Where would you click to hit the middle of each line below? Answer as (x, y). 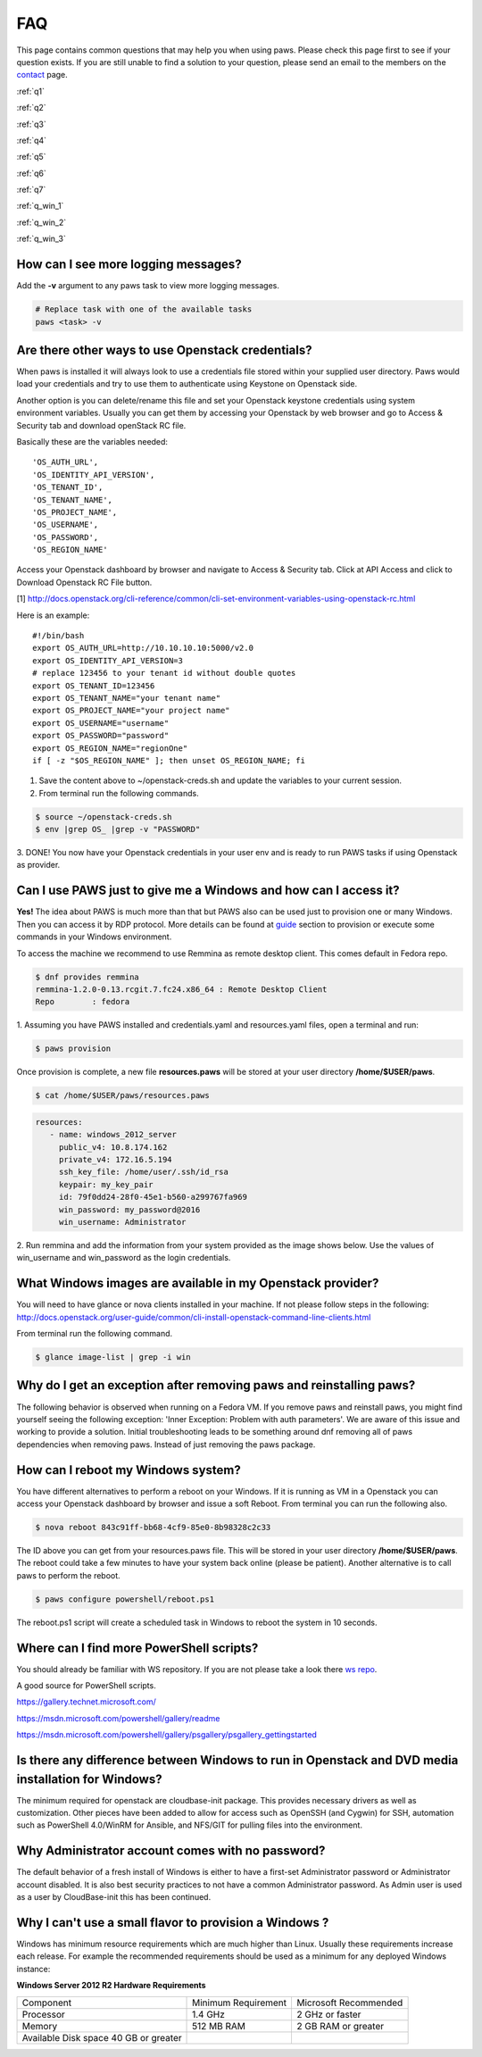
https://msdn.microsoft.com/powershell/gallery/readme (118, 1718)
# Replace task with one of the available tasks (144, 309)
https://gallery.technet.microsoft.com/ (86, 1702)
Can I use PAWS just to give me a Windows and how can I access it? (208, 891)
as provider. (38, 865)
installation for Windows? (89, 1779)
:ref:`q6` (31, 173)
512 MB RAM (219, 2026)
